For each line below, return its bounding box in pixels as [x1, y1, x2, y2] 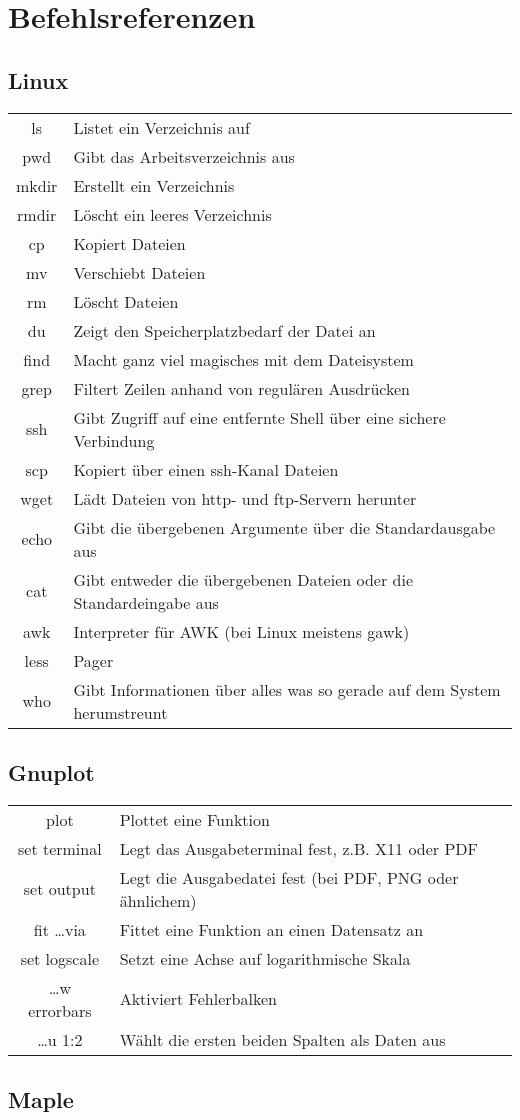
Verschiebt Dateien [73, 260, 206, 284]
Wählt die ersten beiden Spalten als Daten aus [119, 1027, 446, 1051]
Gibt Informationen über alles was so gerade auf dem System [73, 677, 501, 701]
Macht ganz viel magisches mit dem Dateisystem [73, 347, 414, 371]
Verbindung [73, 428, 155, 452]
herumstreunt [73, 700, 168, 724]
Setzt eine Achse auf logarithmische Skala [119, 946, 411, 970]
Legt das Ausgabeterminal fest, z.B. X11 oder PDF [119, 836, 478, 860]
